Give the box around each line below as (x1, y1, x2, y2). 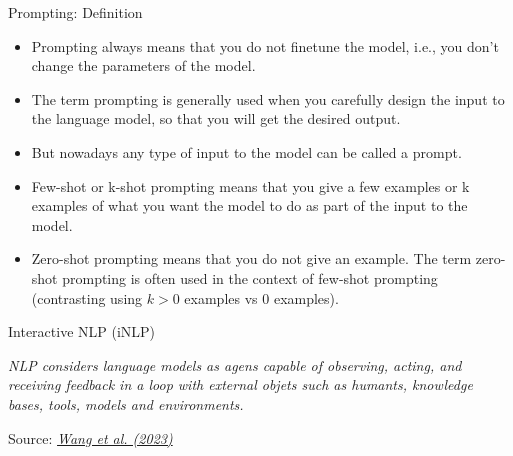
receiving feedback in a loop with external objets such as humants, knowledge (8, 374, 473, 395)
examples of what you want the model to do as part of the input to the (31, 195, 468, 216)
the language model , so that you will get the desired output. (31, 108, 401, 129)
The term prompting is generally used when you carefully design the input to (31, 88, 505, 109)
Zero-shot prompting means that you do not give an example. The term (31, 248, 472, 269)
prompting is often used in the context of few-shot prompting (62, 267, 438, 288)
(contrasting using (31, 287, 143, 308)
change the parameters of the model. (31, 55, 256, 76)
